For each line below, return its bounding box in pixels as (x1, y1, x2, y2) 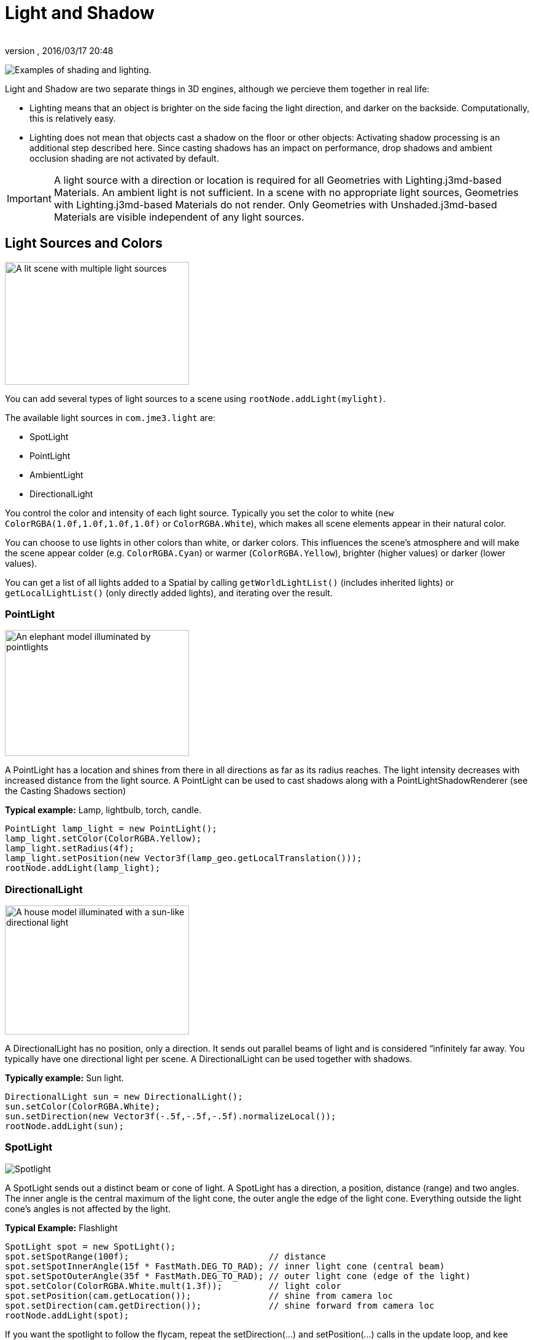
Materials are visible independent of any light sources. (53, 210, 304, 223)
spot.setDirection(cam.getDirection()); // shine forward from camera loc (5, 1300, 435, 1310)
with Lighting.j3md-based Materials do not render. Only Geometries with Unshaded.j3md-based (53, 198, 497, 211)
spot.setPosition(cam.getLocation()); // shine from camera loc (5, 1290, 393, 1301)
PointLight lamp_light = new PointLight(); (5, 824, 217, 834)
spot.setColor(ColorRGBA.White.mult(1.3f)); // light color (5, 1280, 341, 1291)
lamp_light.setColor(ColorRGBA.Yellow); (5, 834, 202, 844)
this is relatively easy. (29, 112, 116, 124)
